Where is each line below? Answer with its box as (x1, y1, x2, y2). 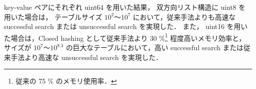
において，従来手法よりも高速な (133, 11, 236, 22)
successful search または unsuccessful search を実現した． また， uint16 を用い (4, 21, 248, 31)
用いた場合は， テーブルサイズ (4, 11, 102, 22)
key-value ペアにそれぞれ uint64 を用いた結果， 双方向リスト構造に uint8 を (4, 2, 246, 12)
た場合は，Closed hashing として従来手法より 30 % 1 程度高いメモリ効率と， (4, 31, 246, 43)
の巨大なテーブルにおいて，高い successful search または (65, 42, 244, 53)
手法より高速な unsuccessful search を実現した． (10, 52, 163, 62)
